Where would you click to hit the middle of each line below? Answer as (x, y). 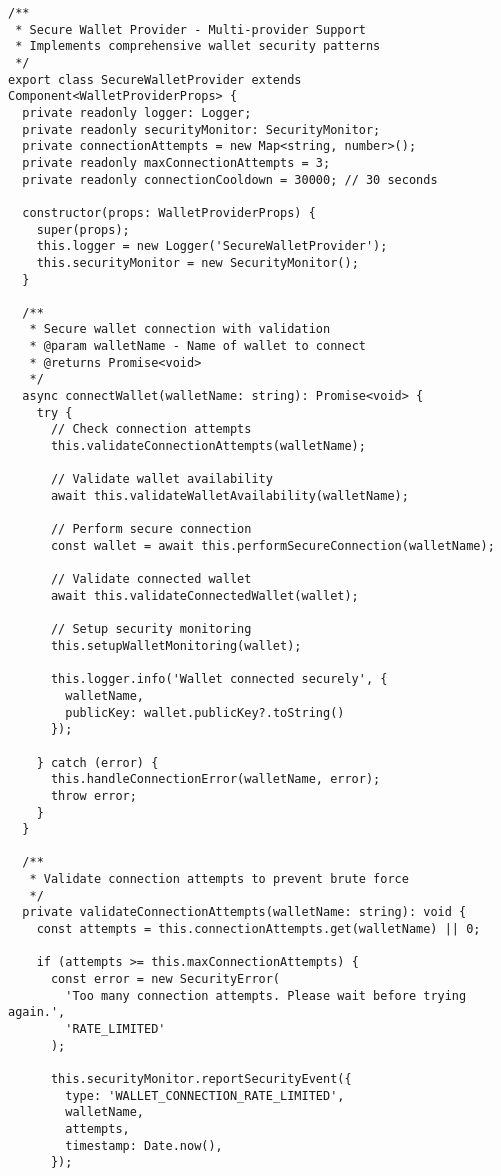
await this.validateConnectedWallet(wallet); (204, 595)
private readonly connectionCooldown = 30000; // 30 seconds (230, 179)
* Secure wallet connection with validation (180, 329)
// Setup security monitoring (151, 629)
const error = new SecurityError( (165, 979)
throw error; (93, 795)
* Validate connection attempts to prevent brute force (219, 879)
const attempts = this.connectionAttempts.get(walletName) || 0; (258, 929)
